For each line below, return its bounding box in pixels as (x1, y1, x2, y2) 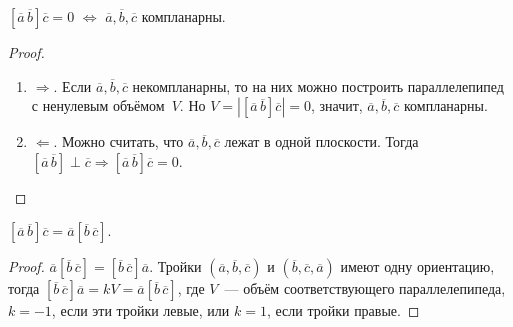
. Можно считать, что (53, 131, 184, 152)
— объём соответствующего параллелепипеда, (224, 278, 506, 299)
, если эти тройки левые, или (51, 300, 230, 321)
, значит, (310, 95, 363, 116)
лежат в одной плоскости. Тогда (224, 131, 419, 152)
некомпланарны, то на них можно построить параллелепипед (132, 75, 504, 96)
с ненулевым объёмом (31, 95, 165, 116)
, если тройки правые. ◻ (266, 300, 420, 321)
